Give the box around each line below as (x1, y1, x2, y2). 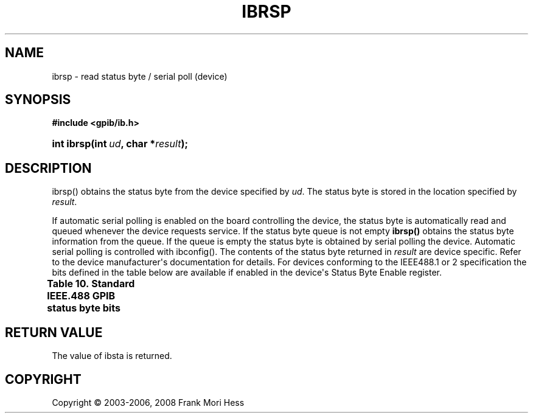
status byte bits (47, 302, 120, 315)
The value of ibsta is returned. (52, 350, 172, 361)
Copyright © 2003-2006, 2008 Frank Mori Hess (52, 397, 245, 408)
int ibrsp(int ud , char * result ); (52, 138, 188, 150)
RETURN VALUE (5, 324, 103, 340)
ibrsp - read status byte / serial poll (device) (52, 71, 228, 82)
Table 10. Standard (47, 277, 135, 290)
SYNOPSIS (5, 92, 71, 108)
